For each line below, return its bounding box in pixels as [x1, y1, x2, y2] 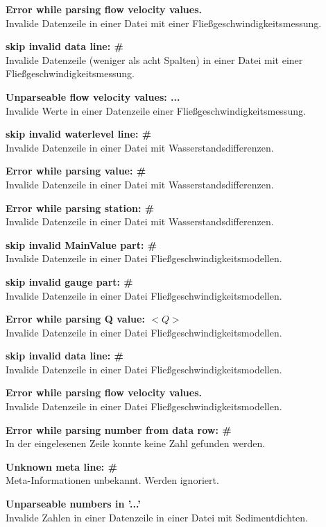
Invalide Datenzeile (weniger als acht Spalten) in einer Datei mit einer [6, 52, 303, 67]
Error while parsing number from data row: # [6, 422, 232, 437]
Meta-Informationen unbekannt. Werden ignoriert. [6, 473, 219, 487]
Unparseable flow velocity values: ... [6, 89, 180, 104]
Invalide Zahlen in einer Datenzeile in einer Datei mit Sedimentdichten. [6, 510, 309, 524]
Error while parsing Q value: [6, 311, 145, 326]
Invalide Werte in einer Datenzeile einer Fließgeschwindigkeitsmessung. [6, 103, 306, 117]
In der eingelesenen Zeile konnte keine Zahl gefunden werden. [6, 436, 266, 451]
